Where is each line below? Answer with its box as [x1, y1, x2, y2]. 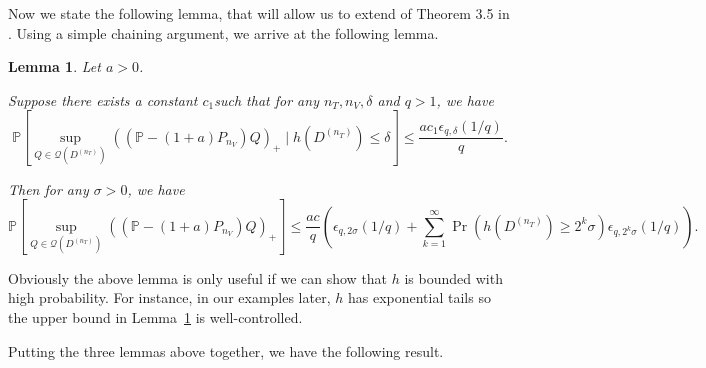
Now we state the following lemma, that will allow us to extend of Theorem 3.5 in [8, 3, 510, 23]
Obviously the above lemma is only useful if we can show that [8, 267, 388, 288]
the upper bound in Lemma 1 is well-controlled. [8, 307, 303, 328]
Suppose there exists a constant [8, 89, 198, 110]
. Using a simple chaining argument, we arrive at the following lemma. [8, 22, 439, 43]
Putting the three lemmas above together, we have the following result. [8, 340, 444, 361]
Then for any [8, 178, 89, 199]
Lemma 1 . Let [8, 56, 101, 77]
